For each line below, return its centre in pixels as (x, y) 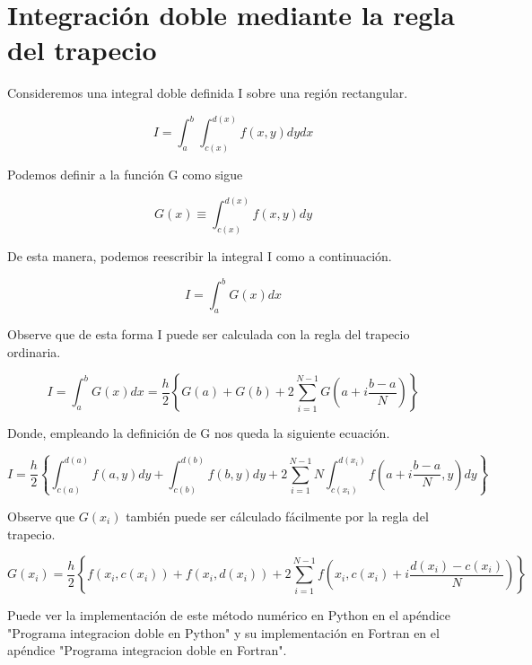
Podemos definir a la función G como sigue (125, 175)
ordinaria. (34, 351)
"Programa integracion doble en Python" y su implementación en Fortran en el (223, 632)
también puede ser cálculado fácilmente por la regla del (277, 516)
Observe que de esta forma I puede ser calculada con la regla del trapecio (209, 333)
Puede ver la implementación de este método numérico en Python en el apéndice (229, 615)
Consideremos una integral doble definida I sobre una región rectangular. (208, 93)
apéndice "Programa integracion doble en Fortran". (147, 650)
